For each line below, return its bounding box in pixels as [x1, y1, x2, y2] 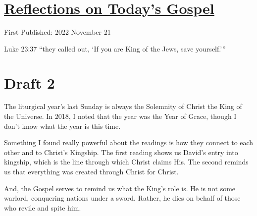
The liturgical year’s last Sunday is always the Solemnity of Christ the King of [4, 101, 242, 111]
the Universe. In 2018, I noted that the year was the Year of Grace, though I [4, 111, 237, 121]
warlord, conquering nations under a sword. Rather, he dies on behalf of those [4, 193, 241, 203]
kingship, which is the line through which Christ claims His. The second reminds [4, 157, 249, 167]
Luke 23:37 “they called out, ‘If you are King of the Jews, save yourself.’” [4, 43, 226, 54]
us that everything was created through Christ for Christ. [4, 166, 179, 176]
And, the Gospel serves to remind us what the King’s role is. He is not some [4, 183, 236, 193]
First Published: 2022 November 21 [4, 27, 111, 37]
